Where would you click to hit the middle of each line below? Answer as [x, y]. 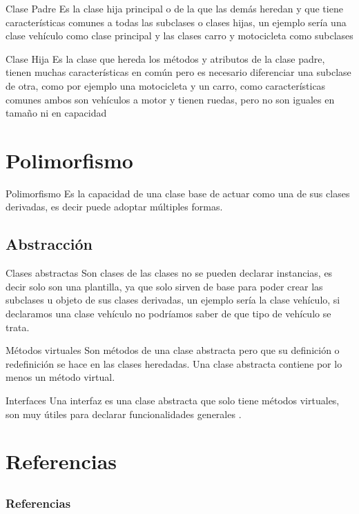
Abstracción [49, 244]
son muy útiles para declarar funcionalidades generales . [124, 414]
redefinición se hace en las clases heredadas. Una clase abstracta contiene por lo [174, 363]
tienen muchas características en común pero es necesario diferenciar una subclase [178, 72]
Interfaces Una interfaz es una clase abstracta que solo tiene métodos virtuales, [173, 401]
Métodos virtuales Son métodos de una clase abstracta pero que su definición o [173, 350]
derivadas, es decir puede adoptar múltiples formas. [114, 207]
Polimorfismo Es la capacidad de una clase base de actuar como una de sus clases [178, 193]
